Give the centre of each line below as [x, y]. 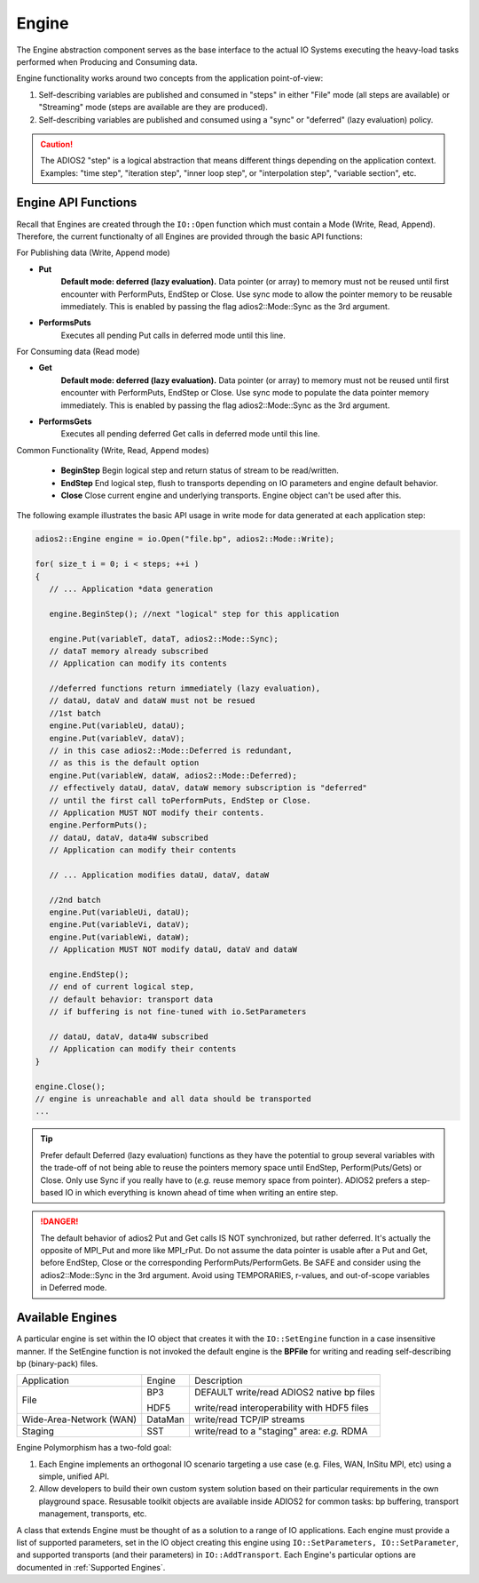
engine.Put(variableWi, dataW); [119, 937]
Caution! [57, 144]
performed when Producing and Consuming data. [107, 61]
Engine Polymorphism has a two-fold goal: [94, 1448]
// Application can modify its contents [138, 664]
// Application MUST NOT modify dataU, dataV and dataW [173, 950]
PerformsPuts [65, 323]
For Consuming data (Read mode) [79, 352]
